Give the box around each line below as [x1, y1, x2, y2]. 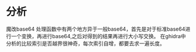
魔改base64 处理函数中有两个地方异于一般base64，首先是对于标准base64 [6, 25, 185, 32]
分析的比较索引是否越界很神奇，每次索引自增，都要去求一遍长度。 [6, 40, 165, 47]
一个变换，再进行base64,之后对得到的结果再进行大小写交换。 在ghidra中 [11, 32, 186, 39]
